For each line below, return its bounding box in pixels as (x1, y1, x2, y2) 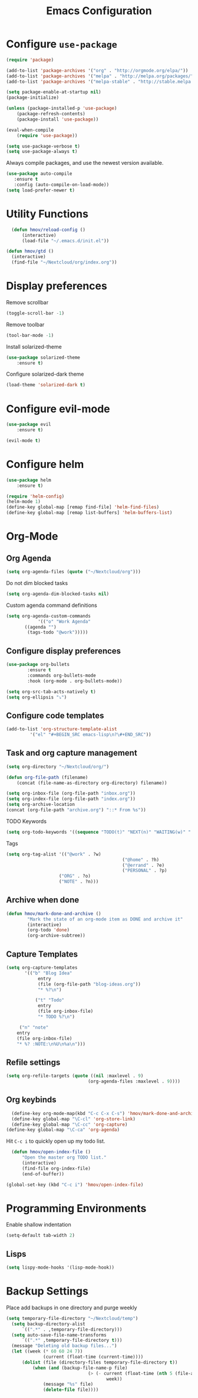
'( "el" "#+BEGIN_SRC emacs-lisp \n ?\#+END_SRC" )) (29, 731, 151, 738)
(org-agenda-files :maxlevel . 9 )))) (87, 1078, 181, 1085)
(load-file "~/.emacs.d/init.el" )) (21, 238, 110, 243)
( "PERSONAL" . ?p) (121, 867, 167, 874)
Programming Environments (6, 1201, 147, 1215)
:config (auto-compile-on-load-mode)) (14, 182, 110, 188)
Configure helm (6, 458, 84, 471)
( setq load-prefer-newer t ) (6, 187, 75, 193)
